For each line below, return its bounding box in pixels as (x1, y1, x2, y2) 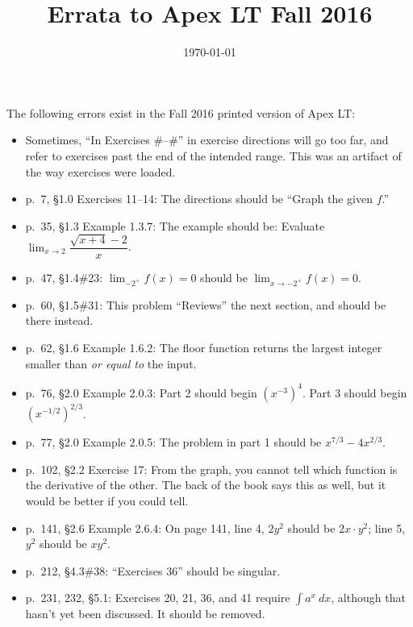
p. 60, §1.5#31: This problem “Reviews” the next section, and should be (25, 296, 386, 313)
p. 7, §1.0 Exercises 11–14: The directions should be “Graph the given (25, 190, 373, 207)
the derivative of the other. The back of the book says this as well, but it (25, 476, 386, 493)
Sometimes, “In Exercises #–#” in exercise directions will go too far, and (25, 131, 389, 148)
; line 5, (368, 519, 406, 536)
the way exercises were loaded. (25, 163, 176, 180)
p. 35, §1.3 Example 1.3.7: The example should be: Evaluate (25, 217, 325, 234)
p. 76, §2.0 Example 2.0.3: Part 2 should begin (25, 384, 257, 401)
